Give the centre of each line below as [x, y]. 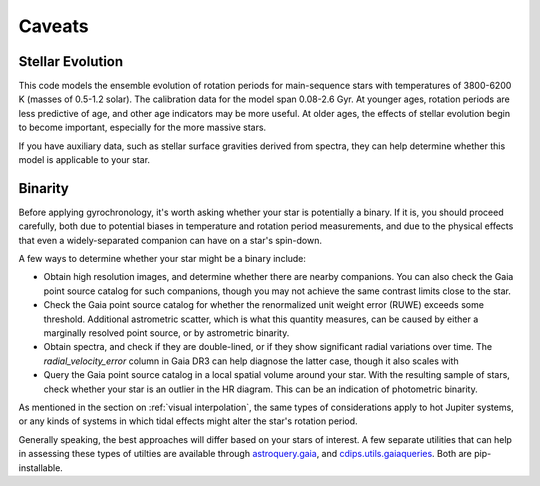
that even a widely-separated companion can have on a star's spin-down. [170, 240]
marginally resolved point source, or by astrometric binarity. [166, 333]
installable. [41, 467]
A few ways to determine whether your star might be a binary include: [162, 259]
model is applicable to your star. [84, 160]
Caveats [53, 26]
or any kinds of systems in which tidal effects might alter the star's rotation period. [188, 421]
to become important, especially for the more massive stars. [142, 127]
